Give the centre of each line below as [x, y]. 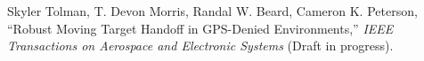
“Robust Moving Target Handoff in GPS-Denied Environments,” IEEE [200, 28]
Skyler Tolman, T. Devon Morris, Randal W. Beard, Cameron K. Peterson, [212, 11]
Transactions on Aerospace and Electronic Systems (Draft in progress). [200, 46]
